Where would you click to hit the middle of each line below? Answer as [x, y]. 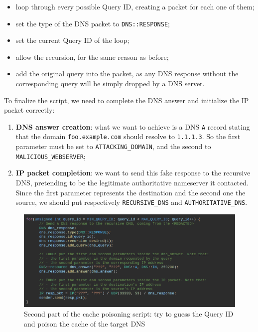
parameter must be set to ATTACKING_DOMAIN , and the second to [113, 146]
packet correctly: [29, 110]
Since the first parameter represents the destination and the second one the [130, 192]
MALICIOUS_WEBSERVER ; [51, 156]
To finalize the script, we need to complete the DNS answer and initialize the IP [127, 100]
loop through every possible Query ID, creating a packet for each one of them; [135, 6]
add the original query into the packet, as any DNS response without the [127, 74]
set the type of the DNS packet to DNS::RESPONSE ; [93, 23]
